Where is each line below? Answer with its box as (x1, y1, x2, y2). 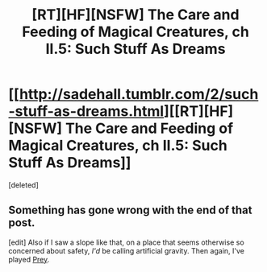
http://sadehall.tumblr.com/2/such (19, 85, 259, 104)
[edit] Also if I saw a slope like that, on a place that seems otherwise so (8, 237, 244, 247)
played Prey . (8, 254, 50, 264)
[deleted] (8, 179, 39, 190)
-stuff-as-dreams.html (8, 102, 165, 121)
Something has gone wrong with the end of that (8, 204, 252, 217)
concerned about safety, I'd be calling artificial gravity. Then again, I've (8, 245, 244, 255)
